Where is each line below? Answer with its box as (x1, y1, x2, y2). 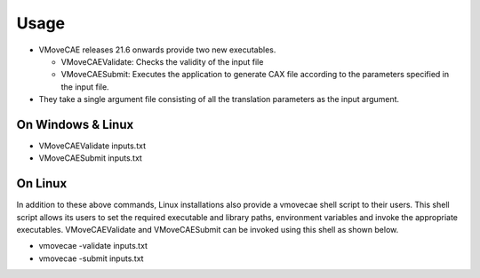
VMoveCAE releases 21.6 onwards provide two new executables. (38, 44, 276, 55)
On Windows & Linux (16, 116, 134, 132)
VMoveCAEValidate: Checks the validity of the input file (60, 56, 264, 67)
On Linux (16, 176, 68, 191)
